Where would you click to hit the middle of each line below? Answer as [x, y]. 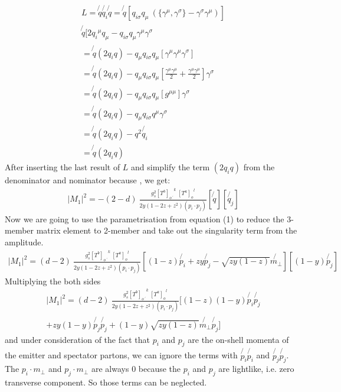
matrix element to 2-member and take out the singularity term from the [167, 230]
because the [160, 369]
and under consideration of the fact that [77, 339]
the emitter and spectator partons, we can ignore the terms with [121, 355]
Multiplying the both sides [53, 281]
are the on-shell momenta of [238, 339]
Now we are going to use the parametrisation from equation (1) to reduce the [145, 218]
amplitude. [24, 242]
